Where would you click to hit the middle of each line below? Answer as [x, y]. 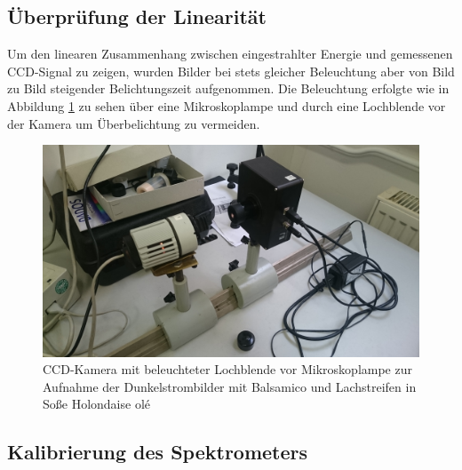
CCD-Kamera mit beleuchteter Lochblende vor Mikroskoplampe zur [227, 369]
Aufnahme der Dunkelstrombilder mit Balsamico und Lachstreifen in [230, 386]
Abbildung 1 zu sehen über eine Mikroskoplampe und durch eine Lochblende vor [227, 105]
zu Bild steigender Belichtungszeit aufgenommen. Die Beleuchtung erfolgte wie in [228, 88]
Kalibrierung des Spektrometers [158, 452]
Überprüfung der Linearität [137, 16]
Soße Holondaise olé [97, 404]
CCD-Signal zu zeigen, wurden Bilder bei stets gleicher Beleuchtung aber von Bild [231, 71]
